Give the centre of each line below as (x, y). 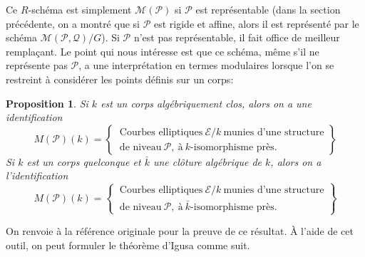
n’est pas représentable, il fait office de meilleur (237, 37)
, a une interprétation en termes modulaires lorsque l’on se (206, 65)
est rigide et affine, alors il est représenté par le (256, 23)
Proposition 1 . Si (47, 103)
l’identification (37, 175)
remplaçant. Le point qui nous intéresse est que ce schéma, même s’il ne (163, 51)
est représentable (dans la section (268, 9)
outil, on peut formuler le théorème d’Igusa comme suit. (128, 245)
